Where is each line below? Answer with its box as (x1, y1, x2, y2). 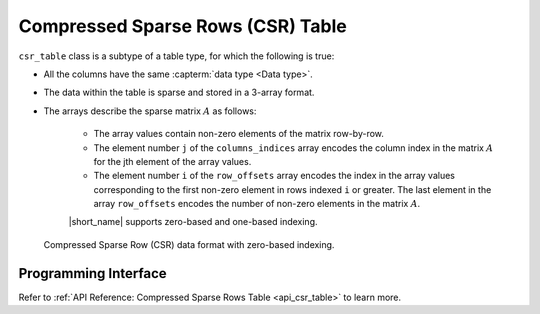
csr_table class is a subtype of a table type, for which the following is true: (18, 50, 335, 62)
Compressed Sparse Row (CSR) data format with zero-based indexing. (43, 238, 335, 250)
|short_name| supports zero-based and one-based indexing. (68, 216, 319, 228)
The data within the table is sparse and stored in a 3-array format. (43, 86, 315, 99)
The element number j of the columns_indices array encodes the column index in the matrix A (93, 141, 494, 154)
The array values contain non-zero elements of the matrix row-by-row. (93, 128, 385, 140)
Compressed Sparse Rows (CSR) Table (18, 15, 347, 37)
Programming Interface (18, 265, 167, 282)
